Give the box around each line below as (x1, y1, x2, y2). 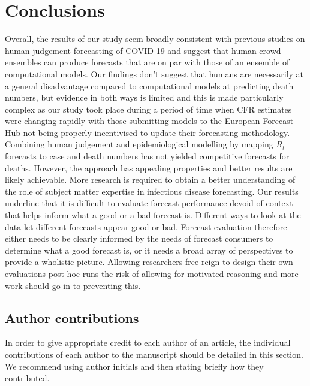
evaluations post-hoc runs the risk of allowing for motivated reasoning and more (5, 267, 299, 279)
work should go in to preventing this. (5, 279, 141, 291)
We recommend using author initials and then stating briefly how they (5, 360, 264, 372)
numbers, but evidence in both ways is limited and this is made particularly (5, 91, 284, 104)
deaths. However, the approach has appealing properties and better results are (5, 161, 293, 174)
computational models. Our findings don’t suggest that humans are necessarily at (5, 67, 304, 80)
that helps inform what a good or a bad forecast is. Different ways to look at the (5, 209, 301, 221)
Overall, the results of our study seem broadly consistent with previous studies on (5, 32, 305, 45)
